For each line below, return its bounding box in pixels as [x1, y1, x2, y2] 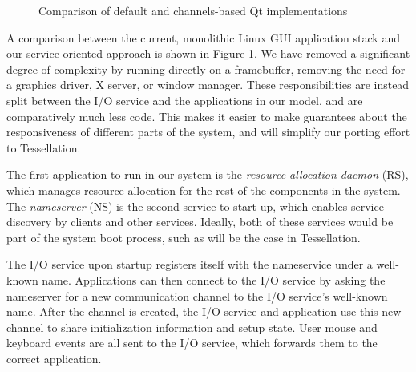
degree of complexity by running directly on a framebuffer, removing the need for [6, 60, 406, 77]
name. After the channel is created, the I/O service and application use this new [6, 303, 402, 320]
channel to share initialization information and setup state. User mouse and [6, 318, 378, 335]
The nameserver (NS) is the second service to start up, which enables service [6, 197, 384, 214]
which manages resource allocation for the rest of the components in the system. [6, 181, 401, 198]
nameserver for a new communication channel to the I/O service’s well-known [6, 287, 388, 304]
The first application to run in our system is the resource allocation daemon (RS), [6, 166, 409, 183]
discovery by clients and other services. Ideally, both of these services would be [6, 213, 394, 230]
